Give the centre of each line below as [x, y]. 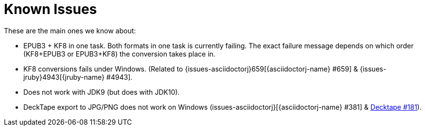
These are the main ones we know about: [70, 30]
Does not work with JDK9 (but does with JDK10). [102, 92]
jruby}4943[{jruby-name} [64, 77]
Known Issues [51, 9]
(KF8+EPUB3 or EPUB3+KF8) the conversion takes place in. [119, 54]
